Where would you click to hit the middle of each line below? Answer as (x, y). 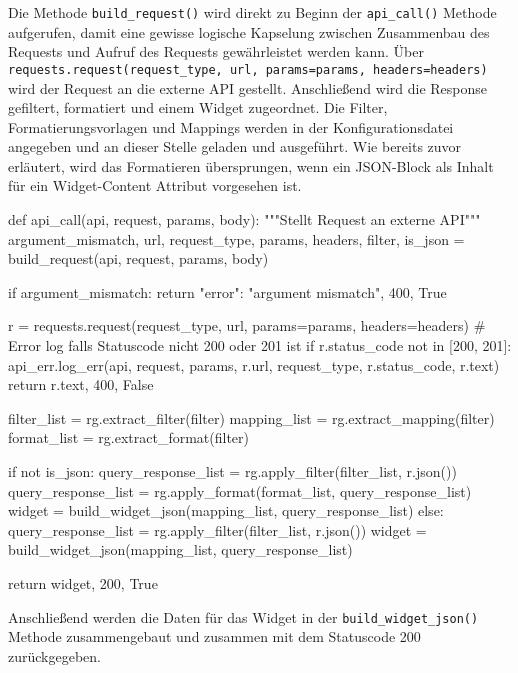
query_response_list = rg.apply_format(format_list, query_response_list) (240, 490)
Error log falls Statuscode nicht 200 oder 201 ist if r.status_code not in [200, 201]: (260, 345)
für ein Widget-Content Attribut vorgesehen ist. (155, 185)
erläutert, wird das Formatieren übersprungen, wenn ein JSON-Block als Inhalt (251, 165)
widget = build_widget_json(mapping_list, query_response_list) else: (226, 510)
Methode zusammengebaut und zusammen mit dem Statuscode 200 (214, 636)
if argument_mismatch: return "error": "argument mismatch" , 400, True (227, 291)
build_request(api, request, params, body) (138, 258)
